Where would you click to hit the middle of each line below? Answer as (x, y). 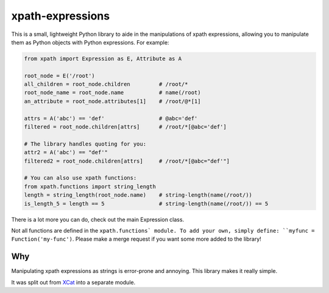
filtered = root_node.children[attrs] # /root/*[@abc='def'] (125, 127)
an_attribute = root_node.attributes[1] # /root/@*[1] (112, 101)
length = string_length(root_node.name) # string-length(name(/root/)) (138, 195)
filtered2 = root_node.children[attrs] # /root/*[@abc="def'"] (127, 161)
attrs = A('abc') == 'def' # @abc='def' (111, 118)
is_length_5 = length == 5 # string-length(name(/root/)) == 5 (146, 203)
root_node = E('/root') (60, 76)
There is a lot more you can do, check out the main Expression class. (98, 219)
